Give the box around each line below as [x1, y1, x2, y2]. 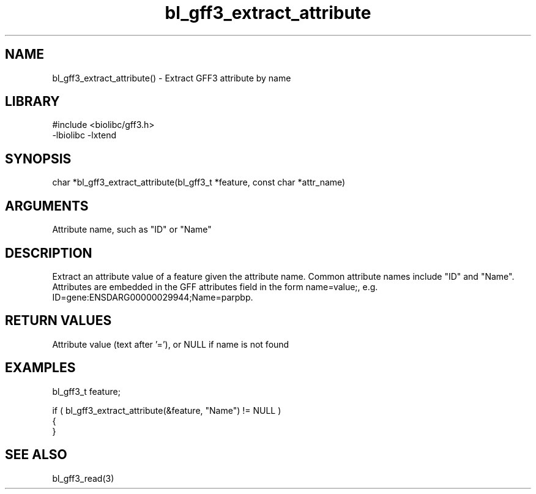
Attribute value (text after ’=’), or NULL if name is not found [52, 339, 289, 350]
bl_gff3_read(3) [52, 473, 114, 484]
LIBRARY [5, 94, 60, 110]
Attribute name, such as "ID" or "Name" [52, 224, 212, 235]
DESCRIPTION [5, 245, 92, 261]
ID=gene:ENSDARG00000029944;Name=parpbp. [52, 291, 253, 302]
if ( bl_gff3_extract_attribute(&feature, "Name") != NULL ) [52, 405, 281, 416]
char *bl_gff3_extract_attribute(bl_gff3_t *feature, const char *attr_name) [52, 177, 346, 188]
